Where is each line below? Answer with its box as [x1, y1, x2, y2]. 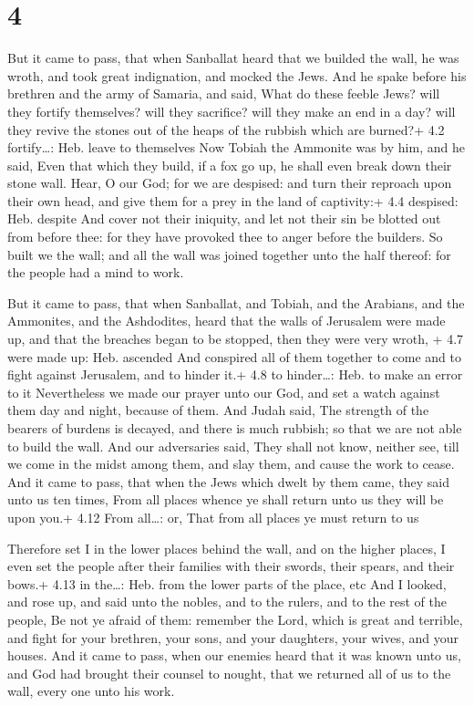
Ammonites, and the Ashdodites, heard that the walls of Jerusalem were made [7, 311, 446, 330]
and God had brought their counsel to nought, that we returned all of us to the [7, 663, 451, 682]
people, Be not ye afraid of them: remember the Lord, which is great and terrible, [7, 609, 463, 628]
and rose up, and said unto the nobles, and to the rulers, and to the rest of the [7, 592, 448, 611]
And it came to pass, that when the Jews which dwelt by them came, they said [7, 472, 449, 491]
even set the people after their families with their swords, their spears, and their [7, 556, 455, 576]
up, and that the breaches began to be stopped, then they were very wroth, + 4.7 [7, 329, 464, 348]
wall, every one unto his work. [7, 681, 175, 701]
